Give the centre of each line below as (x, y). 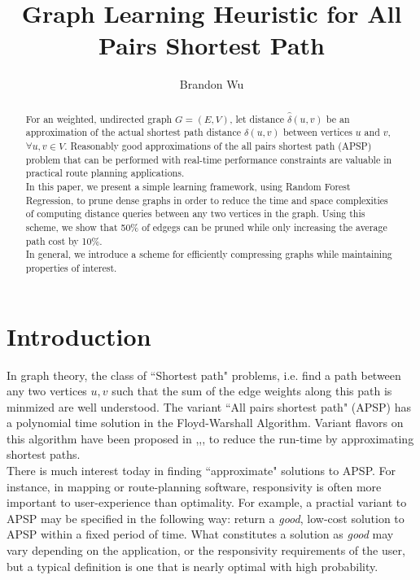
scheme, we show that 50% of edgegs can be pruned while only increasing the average (206, 227)
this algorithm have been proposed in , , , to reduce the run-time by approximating (210, 438)
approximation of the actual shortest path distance (133, 132)
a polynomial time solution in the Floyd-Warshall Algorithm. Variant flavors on (205, 423)
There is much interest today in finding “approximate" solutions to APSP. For (201, 471)
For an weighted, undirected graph (99, 118)
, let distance (257, 118)
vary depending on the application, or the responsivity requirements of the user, (206, 550)
